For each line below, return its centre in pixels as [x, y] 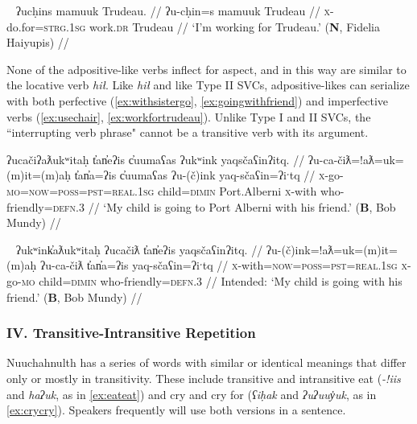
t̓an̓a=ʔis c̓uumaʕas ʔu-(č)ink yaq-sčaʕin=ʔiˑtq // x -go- [209, 175]
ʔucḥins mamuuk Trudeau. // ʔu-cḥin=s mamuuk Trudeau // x [173, 10]
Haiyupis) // [38, 42]
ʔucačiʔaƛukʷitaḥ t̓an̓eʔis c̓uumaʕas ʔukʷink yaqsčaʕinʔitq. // [156, 159]
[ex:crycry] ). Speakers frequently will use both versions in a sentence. [176, 410]
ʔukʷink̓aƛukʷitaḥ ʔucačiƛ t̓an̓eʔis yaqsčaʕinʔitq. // [139, 249]
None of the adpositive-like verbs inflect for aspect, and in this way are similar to [206, 69]
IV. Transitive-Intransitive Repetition [131, 333]
